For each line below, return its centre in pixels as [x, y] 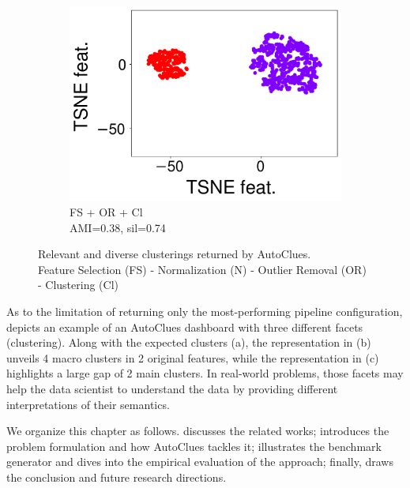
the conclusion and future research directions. [117, 477]
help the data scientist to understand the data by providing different [172, 389]
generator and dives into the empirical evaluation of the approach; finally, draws [200, 462]
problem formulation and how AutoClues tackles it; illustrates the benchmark [194, 446]
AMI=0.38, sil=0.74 [118, 227]
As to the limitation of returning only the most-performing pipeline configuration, [205, 312]
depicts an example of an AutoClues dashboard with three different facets [185, 327]
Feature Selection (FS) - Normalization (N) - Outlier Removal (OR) [202, 269]
